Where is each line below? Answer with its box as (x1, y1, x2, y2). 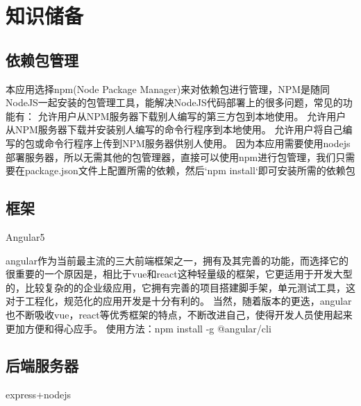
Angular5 (6, 229, 45, 244)
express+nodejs (6, 387, 71, 402)
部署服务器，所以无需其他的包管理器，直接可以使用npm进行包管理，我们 (6, 149, 336, 164)
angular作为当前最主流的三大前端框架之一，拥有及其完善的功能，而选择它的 (6, 253, 349, 267)
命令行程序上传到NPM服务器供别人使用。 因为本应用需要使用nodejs (44, 135, 351, 150)
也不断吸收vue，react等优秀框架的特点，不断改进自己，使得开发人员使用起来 (6, 307, 353, 321)
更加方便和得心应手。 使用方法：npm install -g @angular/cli (6, 321, 271, 335)
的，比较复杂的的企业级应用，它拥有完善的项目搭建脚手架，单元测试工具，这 (6, 280, 355, 294)
